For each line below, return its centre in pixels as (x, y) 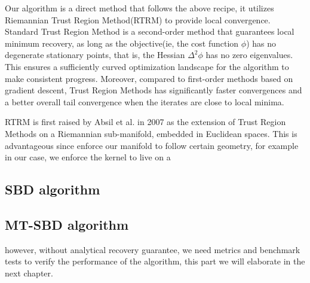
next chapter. (29, 273)
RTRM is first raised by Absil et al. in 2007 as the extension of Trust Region (145, 122)
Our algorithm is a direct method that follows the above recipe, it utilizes (139, 8)
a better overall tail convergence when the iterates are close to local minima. (145, 101)
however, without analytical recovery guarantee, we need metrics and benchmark (153, 249)
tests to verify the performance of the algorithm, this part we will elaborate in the (155, 261)
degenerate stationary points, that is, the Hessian (95, 55)
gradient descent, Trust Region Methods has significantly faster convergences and (154, 90)
